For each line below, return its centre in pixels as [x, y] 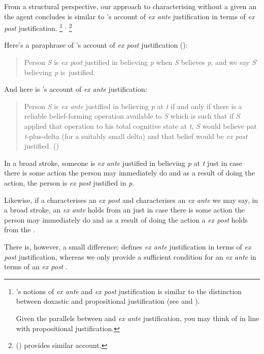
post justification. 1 [34, 27]
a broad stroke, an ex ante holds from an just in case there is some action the [124, 210]
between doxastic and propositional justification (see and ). [108, 301]
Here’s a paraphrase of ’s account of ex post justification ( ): [96, 45]
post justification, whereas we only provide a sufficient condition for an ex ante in [130, 256]
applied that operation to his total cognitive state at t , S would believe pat [140, 126]
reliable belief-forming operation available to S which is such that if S [132, 116]
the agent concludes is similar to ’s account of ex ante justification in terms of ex [129, 16]
